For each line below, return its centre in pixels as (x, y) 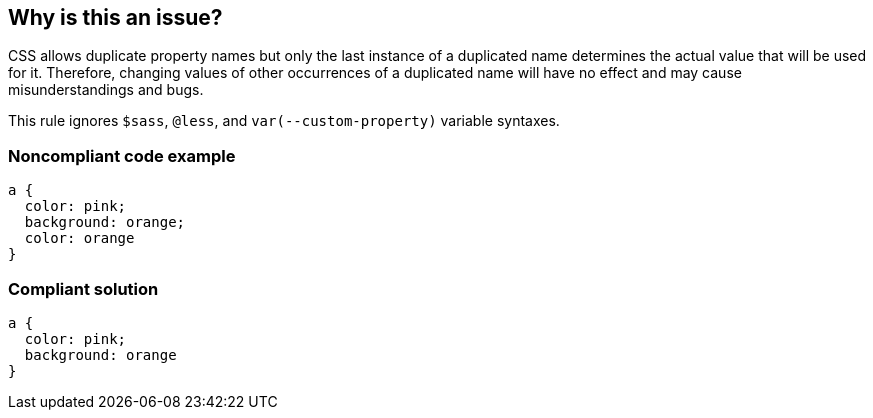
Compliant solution (83, 288)
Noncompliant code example (122, 155)
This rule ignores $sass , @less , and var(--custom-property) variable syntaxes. (284, 121)
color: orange (79, 238)
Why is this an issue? (115, 17)
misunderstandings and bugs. (106, 90)
